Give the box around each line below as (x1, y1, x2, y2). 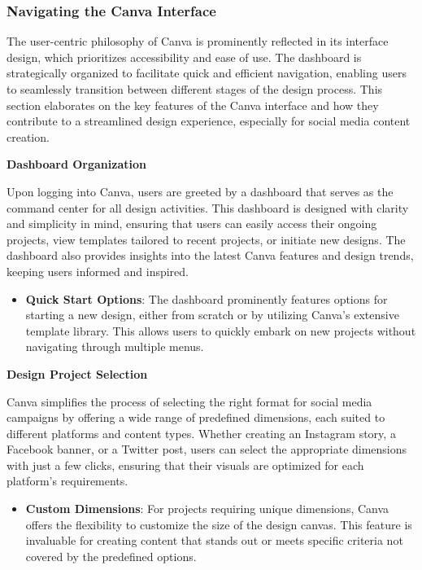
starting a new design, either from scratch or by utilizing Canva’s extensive (25, 306, 399, 323)
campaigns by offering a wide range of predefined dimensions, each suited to (7, 409, 385, 426)
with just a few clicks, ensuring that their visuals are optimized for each (7, 456, 364, 473)
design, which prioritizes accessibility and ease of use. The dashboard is (7, 48, 362, 65)
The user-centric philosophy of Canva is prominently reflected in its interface (7, 33, 389, 50)
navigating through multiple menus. (25, 338, 204, 355)
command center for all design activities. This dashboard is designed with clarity (7, 199, 409, 216)
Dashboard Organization (7, 156, 146, 173)
